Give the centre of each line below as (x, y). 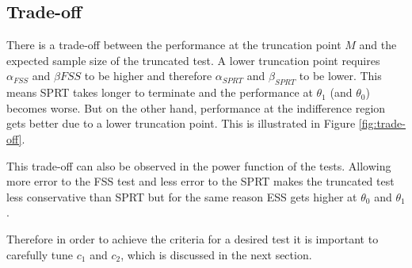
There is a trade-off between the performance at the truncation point (174, 45)
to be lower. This (340, 76)
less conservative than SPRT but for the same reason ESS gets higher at (182, 196)
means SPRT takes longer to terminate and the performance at (160, 92)
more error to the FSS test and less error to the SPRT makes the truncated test (200, 181)
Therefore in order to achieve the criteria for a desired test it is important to (193, 238)
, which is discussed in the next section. (216, 254)
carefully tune (40, 254)
